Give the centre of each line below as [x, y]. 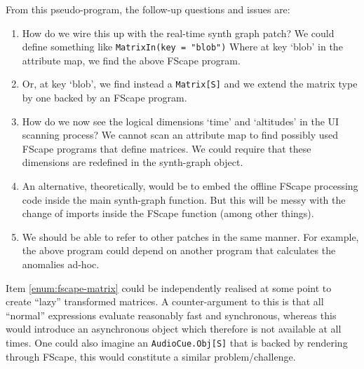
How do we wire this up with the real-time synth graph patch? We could [178, 33]
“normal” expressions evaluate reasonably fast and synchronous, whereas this [171, 315]
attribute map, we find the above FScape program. [131, 60]
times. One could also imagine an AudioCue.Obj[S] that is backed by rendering [177, 342]
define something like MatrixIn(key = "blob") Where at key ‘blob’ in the [182, 47]
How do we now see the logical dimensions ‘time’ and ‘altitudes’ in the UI [181, 121]
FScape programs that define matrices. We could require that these [167, 148]
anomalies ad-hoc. [61, 264]
